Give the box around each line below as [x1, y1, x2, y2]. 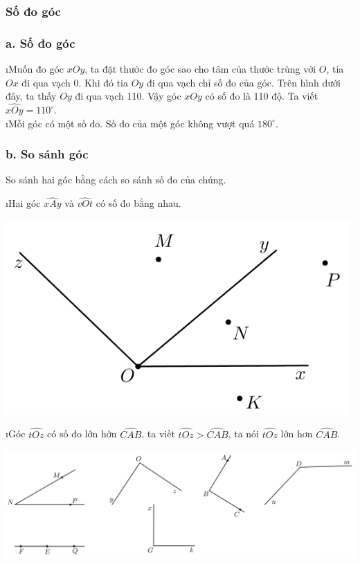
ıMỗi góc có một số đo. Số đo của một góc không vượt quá [6, 116, 255, 130]
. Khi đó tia [78, 75, 128, 89]
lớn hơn [280, 426, 313, 441]
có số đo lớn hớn [47, 426, 117, 441]
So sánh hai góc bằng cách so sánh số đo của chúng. [6, 172, 226, 187]
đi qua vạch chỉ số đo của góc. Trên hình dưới [146, 75, 341, 89]
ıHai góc [6, 196, 41, 210]
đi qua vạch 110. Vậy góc [75, 89, 181, 103]
